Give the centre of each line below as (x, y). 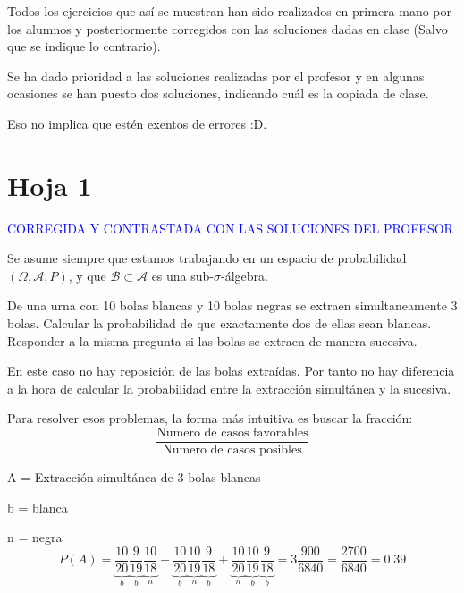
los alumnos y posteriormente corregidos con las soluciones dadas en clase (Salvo (228, 28)
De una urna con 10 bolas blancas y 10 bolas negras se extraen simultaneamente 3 (232, 305)
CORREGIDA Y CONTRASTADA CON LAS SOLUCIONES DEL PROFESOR (230, 228)
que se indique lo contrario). (84, 46)
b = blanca (38, 507)
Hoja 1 (50, 185)
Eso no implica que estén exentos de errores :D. (137, 123)
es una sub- (183, 275)
